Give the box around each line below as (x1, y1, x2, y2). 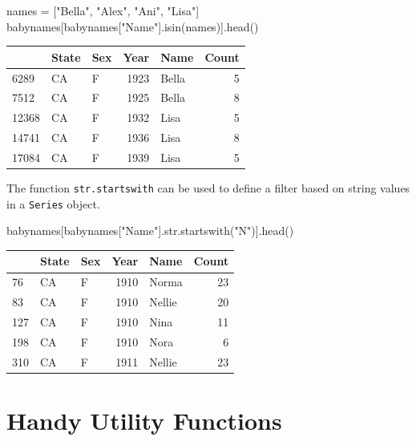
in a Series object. (6, 195, 100, 212)
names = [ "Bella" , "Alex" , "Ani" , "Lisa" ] (6, 2, 200, 18)
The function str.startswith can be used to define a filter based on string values (6, 180, 410, 196)
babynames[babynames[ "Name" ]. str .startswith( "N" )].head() (6, 222, 294, 239)
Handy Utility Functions (6, 403, 282, 436)
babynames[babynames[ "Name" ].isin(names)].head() (6, 18, 259, 34)
